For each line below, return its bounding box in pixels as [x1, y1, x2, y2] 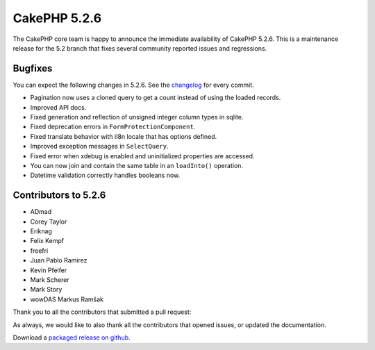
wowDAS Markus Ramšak [30, 295, 104, 303]
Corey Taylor [30, 217, 67, 226]
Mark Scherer [30, 276, 69, 284]
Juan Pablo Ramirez [30, 256, 87, 265]
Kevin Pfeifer [30, 266, 67, 274]
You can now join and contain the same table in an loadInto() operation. [30, 161, 243, 169]
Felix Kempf [30, 237, 65, 245]
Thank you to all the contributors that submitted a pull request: [12, 308, 192, 316]
